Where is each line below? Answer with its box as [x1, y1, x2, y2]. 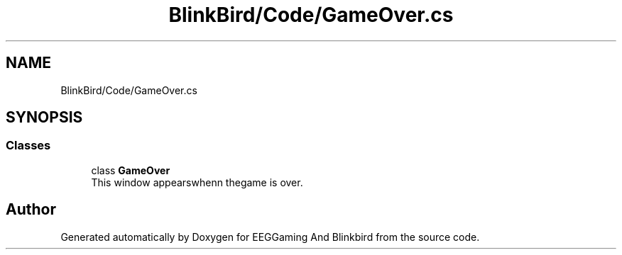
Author [6, 200, 56, 219]
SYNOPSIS [6, 108, 83, 127]
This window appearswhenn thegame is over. [91, 176, 303, 188]
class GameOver [91, 164, 170, 176]
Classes [6, 138, 51, 153]
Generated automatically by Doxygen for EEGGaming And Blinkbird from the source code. [60, 230, 480, 243]
